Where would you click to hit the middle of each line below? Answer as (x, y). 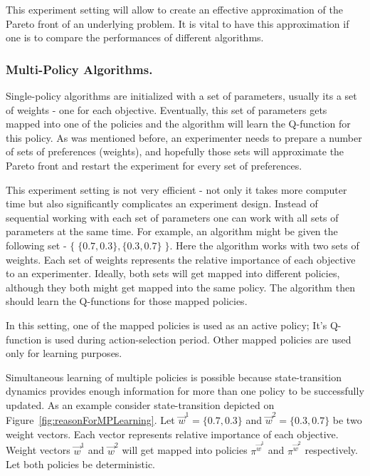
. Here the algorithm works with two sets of (264, 245)
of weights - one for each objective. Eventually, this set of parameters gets (166, 109)
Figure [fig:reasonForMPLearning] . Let (90, 420)
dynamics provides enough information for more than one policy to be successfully (185, 391)
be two (347, 420)
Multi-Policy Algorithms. (79, 69)
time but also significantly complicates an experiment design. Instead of (162, 203)
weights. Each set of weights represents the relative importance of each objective (181, 259)
